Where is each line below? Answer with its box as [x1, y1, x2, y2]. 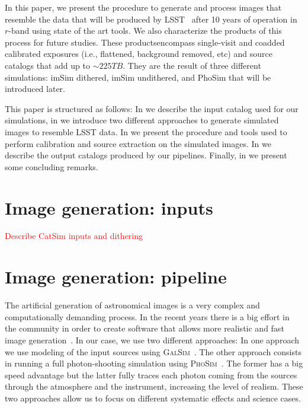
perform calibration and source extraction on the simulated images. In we [5, 137, 271, 149]
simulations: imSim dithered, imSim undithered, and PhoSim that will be [5, 71, 271, 83]
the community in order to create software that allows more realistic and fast [5, 322, 284, 334]
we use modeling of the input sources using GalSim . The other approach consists [5, 345, 301, 358]
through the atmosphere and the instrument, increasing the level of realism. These [5, 380, 303, 393]
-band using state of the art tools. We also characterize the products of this [8, 24, 282, 37]
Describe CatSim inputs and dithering [5, 230, 143, 242]
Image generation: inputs [5, 195, 213, 219]
